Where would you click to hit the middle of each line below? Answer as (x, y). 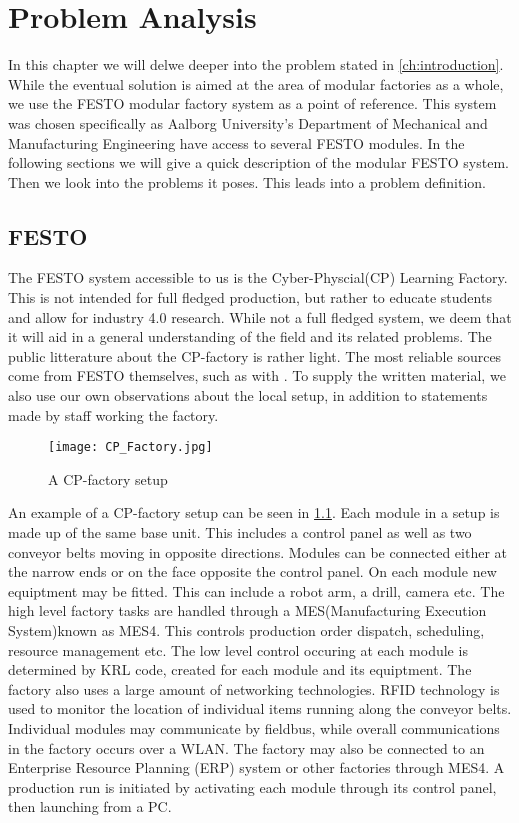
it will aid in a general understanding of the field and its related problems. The (250, 336)
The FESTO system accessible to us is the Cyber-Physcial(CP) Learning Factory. (258, 277)
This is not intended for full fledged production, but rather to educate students (250, 297)
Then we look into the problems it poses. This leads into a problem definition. (247, 181)
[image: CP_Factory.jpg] (130, 447)
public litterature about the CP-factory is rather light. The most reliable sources (255, 355)
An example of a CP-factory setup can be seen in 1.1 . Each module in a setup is (254, 512)
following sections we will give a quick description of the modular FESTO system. (258, 162)
